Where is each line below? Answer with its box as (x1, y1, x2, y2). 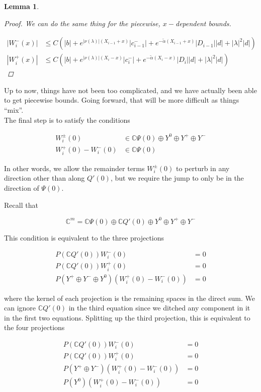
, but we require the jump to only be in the (110, 173, 244, 183)
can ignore (4, 302, 36, 313)
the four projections (4, 322, 65, 333)
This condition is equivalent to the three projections (4, 232, 164, 243)
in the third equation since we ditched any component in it (68, 302, 250, 313)
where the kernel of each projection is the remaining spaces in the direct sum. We (4, 292, 255, 303)
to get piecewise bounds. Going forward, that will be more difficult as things (4, 95, 239, 105)
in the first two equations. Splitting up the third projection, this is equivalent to (4, 312, 250, 323)
